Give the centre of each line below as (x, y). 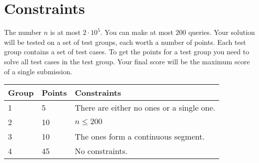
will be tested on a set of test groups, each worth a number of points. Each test (125, 42)
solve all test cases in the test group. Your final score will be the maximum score (127, 61)
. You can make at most (137, 32)
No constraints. (101, 151)
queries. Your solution (222, 32)
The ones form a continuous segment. (140, 137)
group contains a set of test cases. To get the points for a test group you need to (127, 52)
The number (23, 32)
